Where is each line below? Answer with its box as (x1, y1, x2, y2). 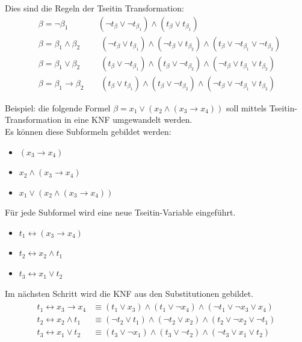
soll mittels (226, 101, 267, 114)
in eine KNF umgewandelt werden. (64, 113, 193, 126)
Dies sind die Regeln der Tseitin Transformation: (5, 2, 184, 14)
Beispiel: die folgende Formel (5, 101, 111, 114)
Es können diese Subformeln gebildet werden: (5, 125, 171, 137)
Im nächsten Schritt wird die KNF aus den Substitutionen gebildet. (5, 287, 254, 299)
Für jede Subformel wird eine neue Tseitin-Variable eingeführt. (5, 206, 236, 219)
